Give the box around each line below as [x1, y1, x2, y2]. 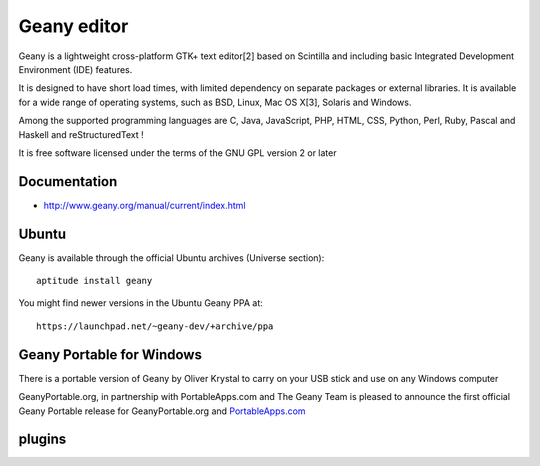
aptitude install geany [36, 275, 153, 287]
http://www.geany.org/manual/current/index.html [43, 199, 246, 211]
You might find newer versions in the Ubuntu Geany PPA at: [18, 297, 264, 309]
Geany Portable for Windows [18, 346, 202, 363]
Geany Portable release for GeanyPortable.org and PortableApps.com [18, 405, 306, 417]
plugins [18, 431, 67, 448]
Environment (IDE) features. [18, 63, 133, 75]
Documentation [18, 173, 118, 190]
